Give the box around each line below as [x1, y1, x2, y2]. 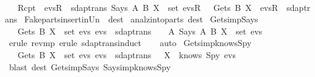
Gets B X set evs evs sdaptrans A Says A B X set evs [17, 24, 263, 37]
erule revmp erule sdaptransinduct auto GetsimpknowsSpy [9, 36, 252, 49]
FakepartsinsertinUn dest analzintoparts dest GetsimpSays [24, 13, 258, 25]
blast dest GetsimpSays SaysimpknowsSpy [9, 60, 171, 73]
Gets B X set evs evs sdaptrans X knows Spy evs [17, 48, 236, 61]
